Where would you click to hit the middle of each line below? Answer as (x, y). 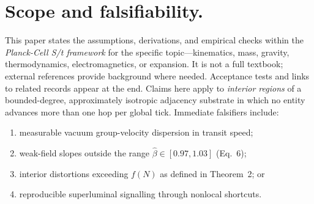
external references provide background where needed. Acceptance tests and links (157, 75)
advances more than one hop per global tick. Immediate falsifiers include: (142, 111)
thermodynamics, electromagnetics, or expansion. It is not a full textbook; (144, 64)
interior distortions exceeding (74, 173)
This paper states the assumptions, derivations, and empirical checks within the (154, 40)
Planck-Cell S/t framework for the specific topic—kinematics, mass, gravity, (147, 52)
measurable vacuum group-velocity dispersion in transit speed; (136, 132)
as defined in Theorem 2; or (212, 173)
